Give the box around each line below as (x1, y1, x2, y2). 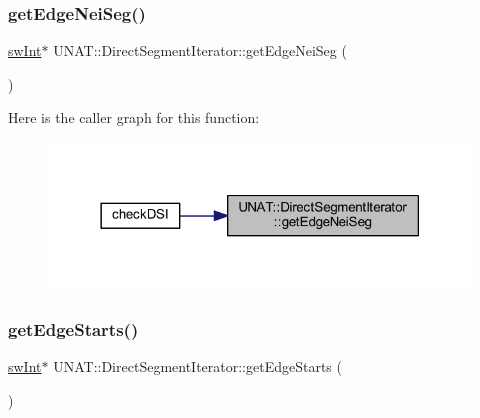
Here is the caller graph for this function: (8, 107, 260, 128)
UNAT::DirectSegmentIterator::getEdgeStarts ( (53, 356, 342, 377)
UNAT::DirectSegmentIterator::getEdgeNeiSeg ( (53, 40, 347, 61)
